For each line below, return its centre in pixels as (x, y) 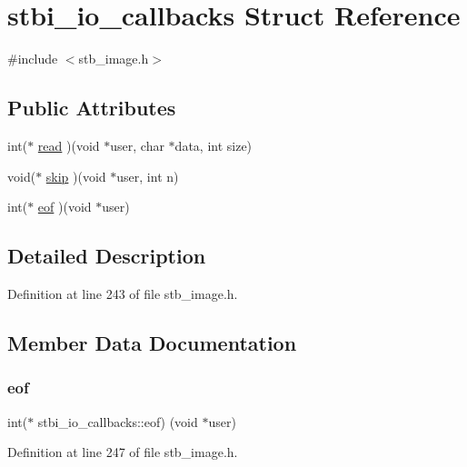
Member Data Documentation (152, 342)
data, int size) (214, 145)
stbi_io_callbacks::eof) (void (118, 421)
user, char (137, 145)
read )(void (69, 145)
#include (33, 59)
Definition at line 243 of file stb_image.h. (123, 293)
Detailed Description (107, 256)
